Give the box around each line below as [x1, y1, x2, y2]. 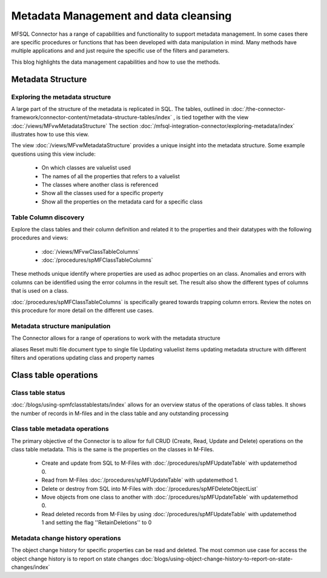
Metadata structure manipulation [11, 322, 111, 330]
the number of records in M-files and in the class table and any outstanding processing [11, 410, 229, 417]
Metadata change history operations [11, 534, 121, 542]
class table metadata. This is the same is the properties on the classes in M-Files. [11, 446, 214, 453]
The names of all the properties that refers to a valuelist [41, 173, 180, 180]
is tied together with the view [176, 114, 249, 121]
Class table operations [11, 370, 98, 380]
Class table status [11, 388, 66, 397]
